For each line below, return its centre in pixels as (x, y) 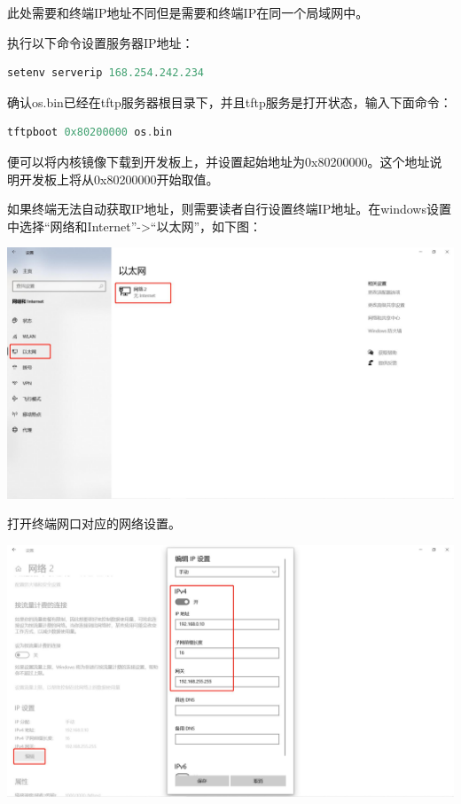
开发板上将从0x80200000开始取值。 (119, 179)
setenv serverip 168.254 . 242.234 (105, 73)
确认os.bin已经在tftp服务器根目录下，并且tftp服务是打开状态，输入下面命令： (230, 101)
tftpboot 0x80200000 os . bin (90, 133)
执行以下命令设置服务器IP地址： (101, 42)
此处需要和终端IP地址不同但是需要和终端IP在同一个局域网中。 (188, 12)
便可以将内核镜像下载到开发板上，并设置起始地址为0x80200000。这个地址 (219, 161)
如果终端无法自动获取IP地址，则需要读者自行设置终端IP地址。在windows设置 (229, 209)
